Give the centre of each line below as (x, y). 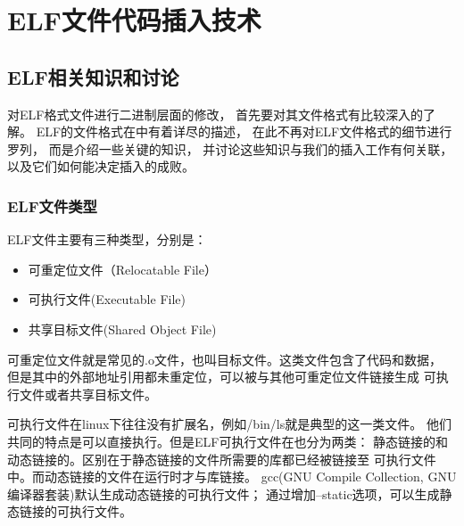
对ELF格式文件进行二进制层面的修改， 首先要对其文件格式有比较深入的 (215, 114)
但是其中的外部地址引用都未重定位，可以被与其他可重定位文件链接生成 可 (222, 377)
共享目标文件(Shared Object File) (122, 329)
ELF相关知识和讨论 (93, 76)
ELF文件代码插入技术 (134, 20)
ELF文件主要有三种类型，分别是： (107, 239)
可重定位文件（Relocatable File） (122, 269)
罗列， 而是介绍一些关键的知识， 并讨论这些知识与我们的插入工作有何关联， (230, 148)
